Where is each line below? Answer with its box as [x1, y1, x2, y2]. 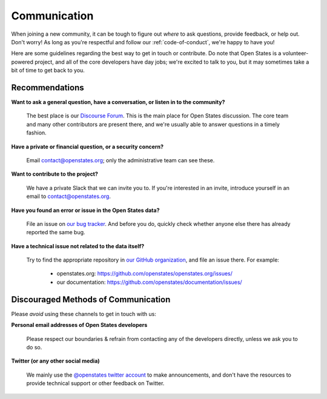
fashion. [26, 129, 47, 136]
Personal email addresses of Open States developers [11, 322, 148, 329]
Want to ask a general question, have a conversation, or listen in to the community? [11, 99, 225, 106]
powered [11, 58, 33, 65]
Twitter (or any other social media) [11, 357, 100, 364]
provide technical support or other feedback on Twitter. [26, 380, 165, 387]
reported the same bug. [26, 229, 85, 236]
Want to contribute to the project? [11, 170, 98, 178]
